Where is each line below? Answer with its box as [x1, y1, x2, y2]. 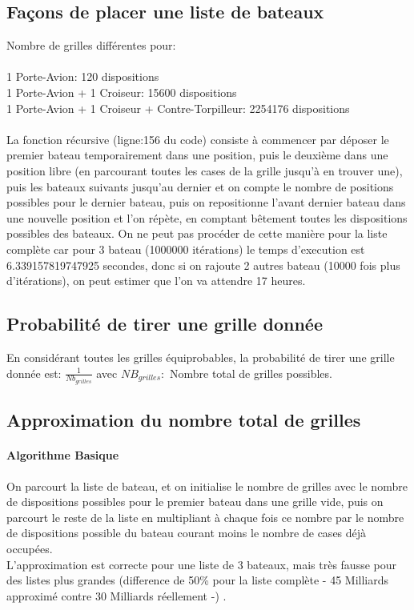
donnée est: [6, 364, 62, 381]
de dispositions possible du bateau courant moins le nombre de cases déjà [6, 524, 367, 541]
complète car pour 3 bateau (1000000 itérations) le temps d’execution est [6, 240, 365, 257]
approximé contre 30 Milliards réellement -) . [6, 587, 227, 604]
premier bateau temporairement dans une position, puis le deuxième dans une [6, 146, 388, 163]
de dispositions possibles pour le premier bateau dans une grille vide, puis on [6, 493, 384, 510]
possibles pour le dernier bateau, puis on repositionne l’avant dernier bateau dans [6, 194, 406, 211]
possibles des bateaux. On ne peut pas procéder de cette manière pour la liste [6, 225, 388, 242]
